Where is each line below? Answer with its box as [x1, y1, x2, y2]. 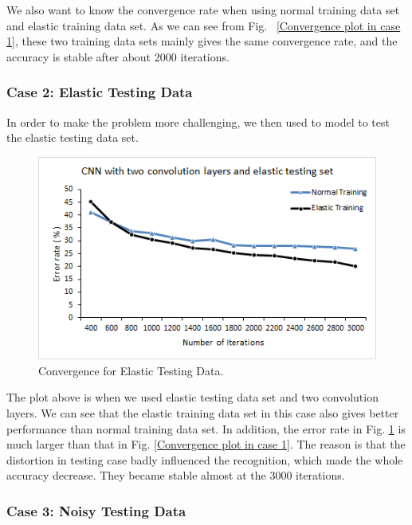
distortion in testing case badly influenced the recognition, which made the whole [6, 451, 403, 468]
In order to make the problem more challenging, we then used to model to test [6, 113, 390, 130]
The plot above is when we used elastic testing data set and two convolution [6, 389, 379, 406]
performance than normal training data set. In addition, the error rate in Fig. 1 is [6, 420, 406, 437]
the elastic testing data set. [6, 129, 139, 146]
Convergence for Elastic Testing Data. [38, 362, 224, 378]
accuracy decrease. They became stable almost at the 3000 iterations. [6, 467, 345, 484]
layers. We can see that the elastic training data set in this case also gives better [6, 404, 399, 421]
